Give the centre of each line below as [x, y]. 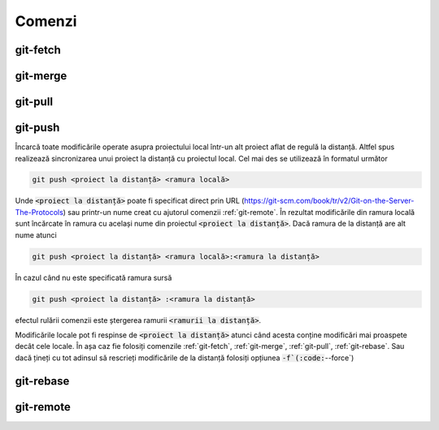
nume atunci [36, 234]
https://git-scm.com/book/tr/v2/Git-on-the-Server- [329, 201]
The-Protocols [39, 212]
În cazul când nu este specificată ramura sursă [93, 277]
